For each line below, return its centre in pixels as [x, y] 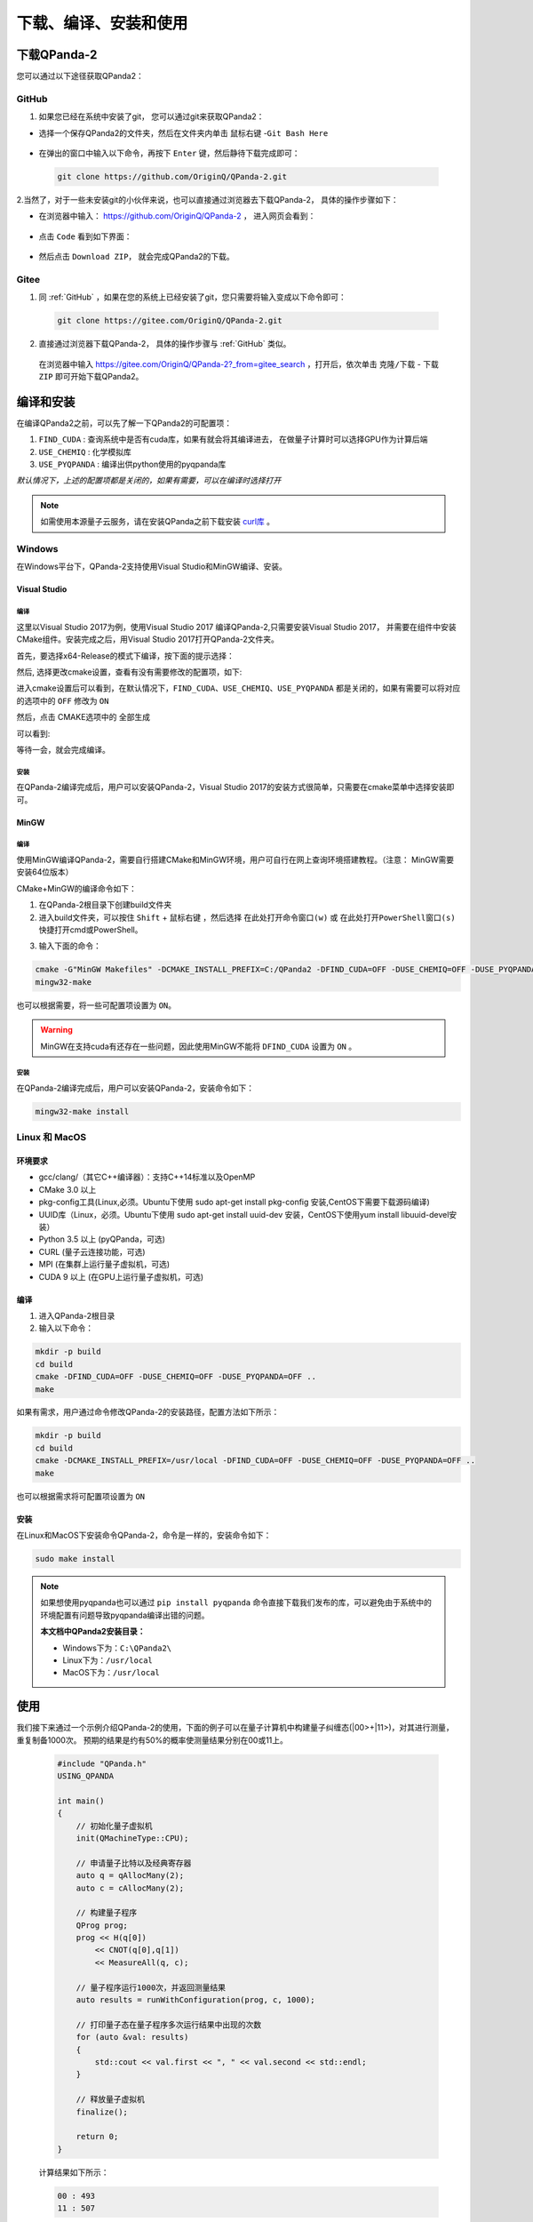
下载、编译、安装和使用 [102, 23]
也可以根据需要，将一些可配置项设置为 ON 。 [96, 1005]
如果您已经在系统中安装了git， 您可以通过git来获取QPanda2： [151, 116]
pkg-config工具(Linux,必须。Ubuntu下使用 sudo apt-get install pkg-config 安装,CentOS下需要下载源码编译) [234, 1202]
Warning [56, 1030]
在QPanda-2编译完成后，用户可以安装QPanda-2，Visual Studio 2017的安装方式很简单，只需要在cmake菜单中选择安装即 [235, 787]
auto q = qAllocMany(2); [130, 1876]
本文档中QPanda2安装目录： [93, 1632]
